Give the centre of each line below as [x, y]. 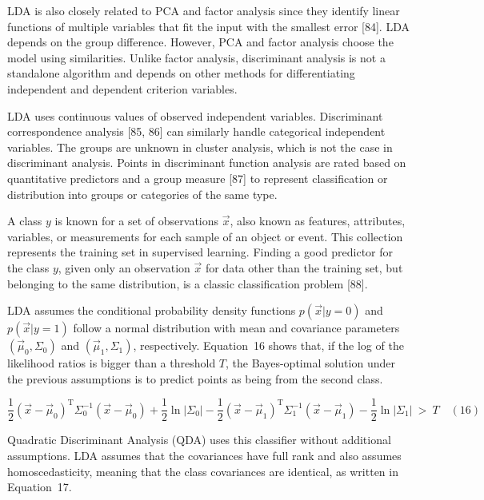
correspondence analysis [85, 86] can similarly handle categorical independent [196, 131]
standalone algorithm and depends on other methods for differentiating [181, 73]
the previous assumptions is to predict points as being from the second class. [195, 378]
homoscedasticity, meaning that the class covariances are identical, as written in [203, 471]
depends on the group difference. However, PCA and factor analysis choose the [200, 42]
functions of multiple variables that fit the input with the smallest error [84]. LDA [208, 26]
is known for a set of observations [137, 221]
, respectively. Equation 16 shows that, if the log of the [268, 345]
